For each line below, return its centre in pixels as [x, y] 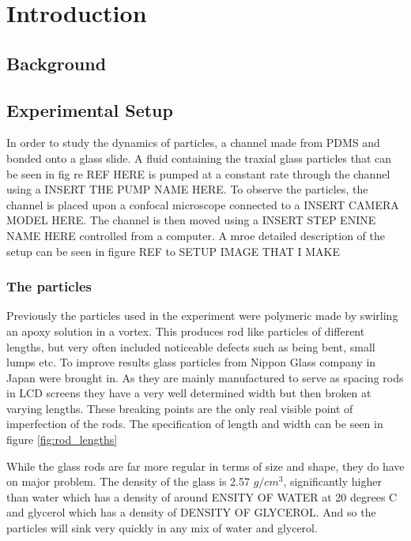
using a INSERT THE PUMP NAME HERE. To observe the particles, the [187, 189]
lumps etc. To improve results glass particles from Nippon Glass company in [191, 362]
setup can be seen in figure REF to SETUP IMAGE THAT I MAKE [173, 251]
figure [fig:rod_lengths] [62, 440]
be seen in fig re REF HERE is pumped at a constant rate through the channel [198, 173]
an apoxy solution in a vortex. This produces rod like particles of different [186, 331]
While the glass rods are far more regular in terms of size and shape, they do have [205, 466]
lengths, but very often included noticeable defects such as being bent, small [191, 346]
